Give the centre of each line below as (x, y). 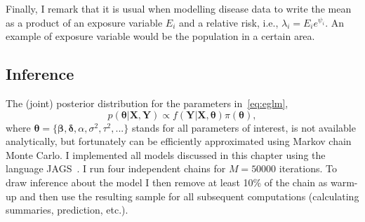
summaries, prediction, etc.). (67, 210)
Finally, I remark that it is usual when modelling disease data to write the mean (179, 8)
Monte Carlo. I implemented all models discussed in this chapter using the (166, 154)
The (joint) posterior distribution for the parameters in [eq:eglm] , (147, 103)
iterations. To (308, 168)
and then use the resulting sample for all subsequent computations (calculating (190, 196)
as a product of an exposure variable (84, 22)
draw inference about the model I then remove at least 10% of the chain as (167, 182)
